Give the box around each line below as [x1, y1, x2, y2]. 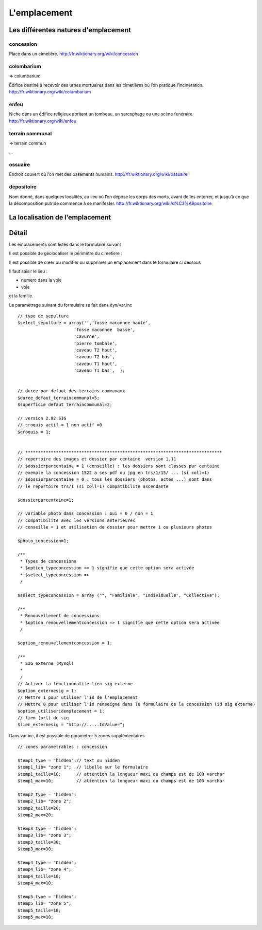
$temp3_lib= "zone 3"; [17, 833, 72, 838]
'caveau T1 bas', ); [73, 368, 126, 373]
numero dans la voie [21, 277, 62, 283]
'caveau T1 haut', [73, 361, 117, 366]
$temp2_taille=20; [17, 805, 62, 811]
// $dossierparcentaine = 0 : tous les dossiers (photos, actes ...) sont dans [17, 477, 212, 482]
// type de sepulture [17, 313, 69, 319]
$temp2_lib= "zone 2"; [17, 799, 72, 804]
